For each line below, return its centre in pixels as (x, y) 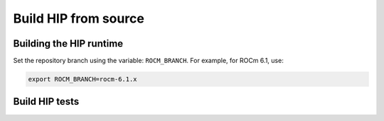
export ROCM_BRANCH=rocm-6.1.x (83, 79)
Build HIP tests (46, 102)
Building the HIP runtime (68, 44)
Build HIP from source (79, 18)
